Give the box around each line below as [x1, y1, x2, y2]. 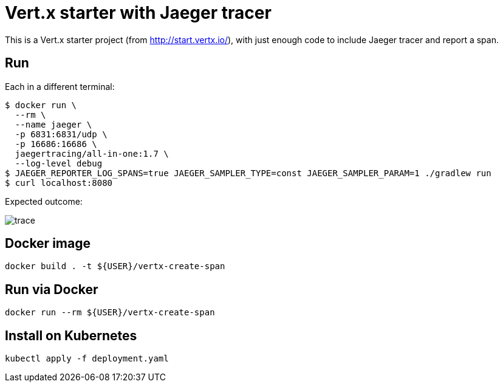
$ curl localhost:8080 [5, 177, 113, 188]
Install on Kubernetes [5, 327, 137, 343]
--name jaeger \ [15, 119, 92, 129]
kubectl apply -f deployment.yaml [5, 354, 169, 364]
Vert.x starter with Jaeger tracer [5, 2, 272, 23]
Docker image [5, 236, 91, 252]
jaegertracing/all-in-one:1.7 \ [15, 148, 169, 159]
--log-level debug [15, 158, 103, 168]
